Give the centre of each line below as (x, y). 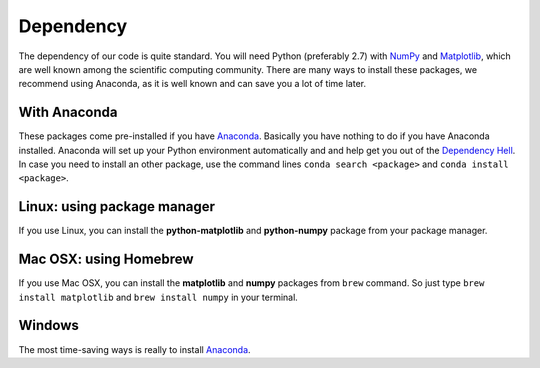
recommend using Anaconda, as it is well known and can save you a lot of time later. (192, 84)
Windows (48, 325)
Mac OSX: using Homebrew (106, 259)
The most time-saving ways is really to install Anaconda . (134, 349)
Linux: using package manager (116, 206)
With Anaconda (68, 112)
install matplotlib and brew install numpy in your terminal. (158, 297)
